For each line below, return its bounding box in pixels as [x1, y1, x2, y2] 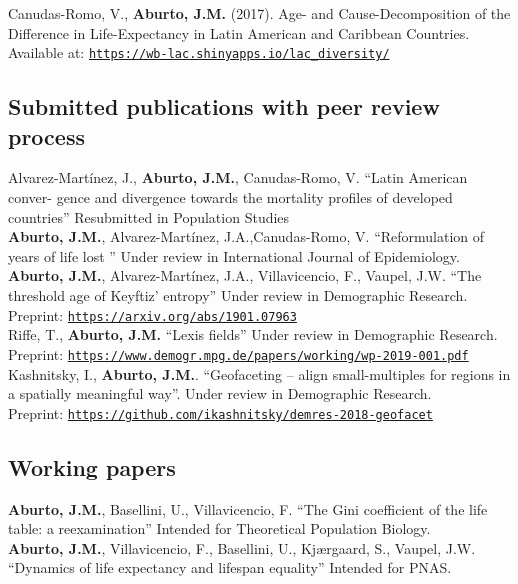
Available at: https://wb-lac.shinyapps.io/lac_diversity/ [8, 42, 390, 63]
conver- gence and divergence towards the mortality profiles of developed [8, 187, 453, 208]
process [8, 120, 85, 151]
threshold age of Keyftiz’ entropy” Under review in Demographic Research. [8, 285, 468, 305]
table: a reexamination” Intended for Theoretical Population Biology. [8, 518, 431, 539]
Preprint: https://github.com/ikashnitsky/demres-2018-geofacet [8, 402, 433, 423]
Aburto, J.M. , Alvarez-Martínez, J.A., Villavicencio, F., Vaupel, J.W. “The [8, 265, 482, 286]
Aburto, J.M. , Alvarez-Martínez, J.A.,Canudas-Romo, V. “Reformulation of [8, 226, 485, 247]
